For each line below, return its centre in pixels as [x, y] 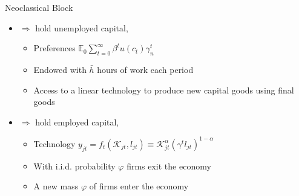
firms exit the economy [169, 166]
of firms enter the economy [139, 186]
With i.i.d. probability [74, 166]
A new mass [56, 186]
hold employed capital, [77, 122]
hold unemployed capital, [82, 27]
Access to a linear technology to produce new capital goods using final [164, 90]
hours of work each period [145, 69]
